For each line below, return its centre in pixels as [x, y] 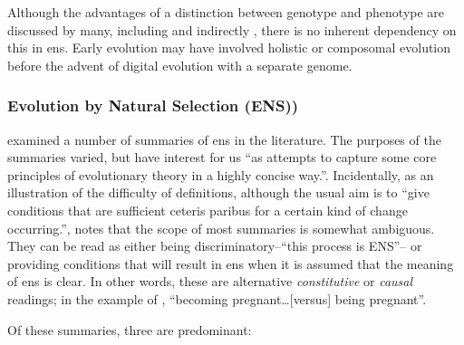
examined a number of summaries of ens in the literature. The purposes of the [224, 139]
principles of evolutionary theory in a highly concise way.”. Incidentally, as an [221, 174]
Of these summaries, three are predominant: [130, 329]
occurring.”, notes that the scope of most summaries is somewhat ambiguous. [221, 228]
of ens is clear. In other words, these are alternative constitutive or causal [210, 281]
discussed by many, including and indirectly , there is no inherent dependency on [232, 29]
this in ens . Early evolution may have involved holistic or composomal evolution [229, 48]
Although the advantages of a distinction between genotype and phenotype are [226, 12]
